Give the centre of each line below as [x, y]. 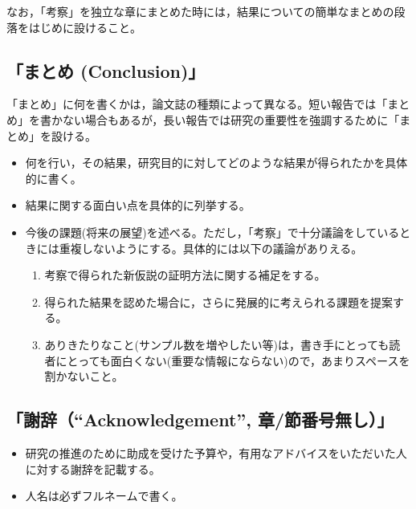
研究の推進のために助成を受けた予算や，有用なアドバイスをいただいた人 [216, 452]
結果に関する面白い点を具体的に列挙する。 [138, 205]
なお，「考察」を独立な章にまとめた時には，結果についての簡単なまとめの [200, 11]
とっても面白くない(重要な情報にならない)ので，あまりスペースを [239, 360]
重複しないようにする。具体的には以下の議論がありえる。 [211, 248]
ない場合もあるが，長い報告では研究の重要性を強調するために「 [231, 119]
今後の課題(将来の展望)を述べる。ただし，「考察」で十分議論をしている [212, 232]
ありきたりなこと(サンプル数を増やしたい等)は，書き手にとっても [217, 344]
